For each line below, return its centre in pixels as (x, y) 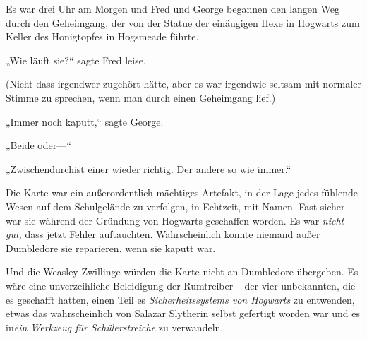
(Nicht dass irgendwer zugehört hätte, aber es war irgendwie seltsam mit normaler (183, 84)
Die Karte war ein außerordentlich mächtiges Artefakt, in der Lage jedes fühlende (182, 192)
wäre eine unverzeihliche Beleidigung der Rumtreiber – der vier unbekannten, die (181, 285)
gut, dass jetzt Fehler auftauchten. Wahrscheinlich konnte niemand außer (163, 234)
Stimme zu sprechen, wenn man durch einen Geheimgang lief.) (141, 97)
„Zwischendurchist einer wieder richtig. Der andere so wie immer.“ (149, 168)
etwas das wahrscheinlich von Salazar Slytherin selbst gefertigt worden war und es (183, 313)
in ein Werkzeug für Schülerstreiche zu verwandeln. (115, 327)
